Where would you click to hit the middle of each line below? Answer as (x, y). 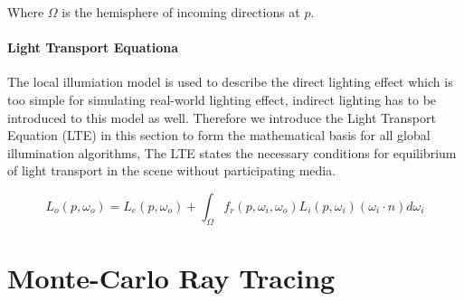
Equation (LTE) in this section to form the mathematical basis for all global (219, 135)
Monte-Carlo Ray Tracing (171, 277)
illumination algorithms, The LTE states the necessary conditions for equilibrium (232, 152)
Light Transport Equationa (93, 47)
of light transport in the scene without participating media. (172, 170)
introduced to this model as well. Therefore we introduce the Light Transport (222, 117)
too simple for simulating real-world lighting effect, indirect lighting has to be (222, 99)
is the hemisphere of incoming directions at (181, 12)
